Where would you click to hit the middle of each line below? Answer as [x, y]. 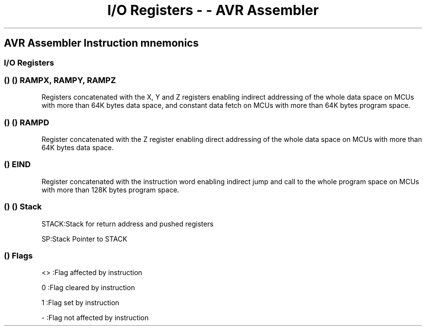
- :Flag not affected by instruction [95, 318]
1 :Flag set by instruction [80, 303]
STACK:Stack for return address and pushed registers [127, 224]
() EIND [18, 165]
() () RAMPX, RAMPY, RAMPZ [60, 80]
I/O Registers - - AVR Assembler [213, 10]
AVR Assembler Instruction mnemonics [101, 43]
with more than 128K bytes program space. [110, 190]
